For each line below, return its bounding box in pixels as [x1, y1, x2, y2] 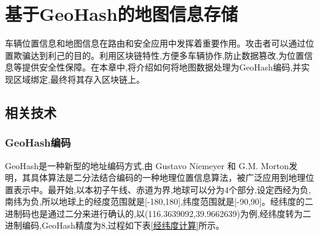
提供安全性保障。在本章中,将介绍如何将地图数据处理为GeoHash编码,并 [21, 61, 301, 74]
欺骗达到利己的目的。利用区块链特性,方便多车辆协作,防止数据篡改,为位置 [13, 48, 304, 61]
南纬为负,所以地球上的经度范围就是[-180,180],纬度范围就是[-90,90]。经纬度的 [5, 195, 305, 208]
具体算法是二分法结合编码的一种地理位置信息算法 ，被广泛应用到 [30, 171, 288, 184]
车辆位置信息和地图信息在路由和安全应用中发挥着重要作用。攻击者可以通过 [5, 37, 306, 50]
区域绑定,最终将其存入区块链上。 [13, 72, 145, 85]
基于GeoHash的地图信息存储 [5, 1, 238, 26]
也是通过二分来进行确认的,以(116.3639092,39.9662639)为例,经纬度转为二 [30, 207, 312, 219]
